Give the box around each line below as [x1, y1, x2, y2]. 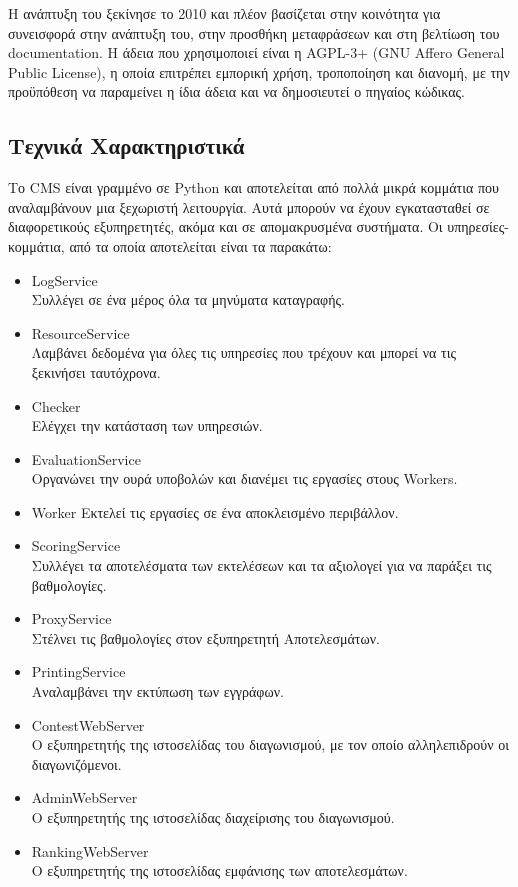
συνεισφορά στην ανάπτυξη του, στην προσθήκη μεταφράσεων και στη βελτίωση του [8, 22, 500, 43]
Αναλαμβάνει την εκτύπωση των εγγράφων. [31, 681, 284, 702]
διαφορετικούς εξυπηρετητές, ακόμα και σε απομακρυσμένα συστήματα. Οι [8, 216, 443, 237]
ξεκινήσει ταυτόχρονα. [31, 361, 161, 382]
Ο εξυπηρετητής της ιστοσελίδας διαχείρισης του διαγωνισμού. [31, 807, 395, 828]
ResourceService [31, 322, 130, 343]
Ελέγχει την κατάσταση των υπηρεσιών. [31, 415, 263, 436]
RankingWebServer [31, 840, 149, 861]
